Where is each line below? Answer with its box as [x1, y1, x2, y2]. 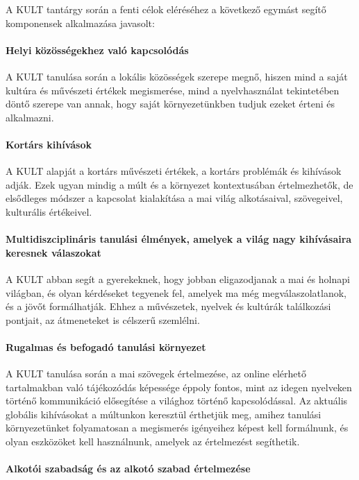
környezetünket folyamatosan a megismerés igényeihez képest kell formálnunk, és [6, 420, 349, 435]
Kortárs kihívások [6, 137, 92, 151]
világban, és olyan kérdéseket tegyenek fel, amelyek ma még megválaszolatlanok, [6, 285, 347, 300]
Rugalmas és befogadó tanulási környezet [6, 339, 206, 354]
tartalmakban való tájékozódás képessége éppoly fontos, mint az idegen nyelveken [6, 379, 352, 394]
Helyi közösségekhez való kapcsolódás [6, 42, 189, 57]
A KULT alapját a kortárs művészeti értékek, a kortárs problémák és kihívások [6, 164, 342, 178]
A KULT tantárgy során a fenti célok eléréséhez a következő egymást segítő [6, 2, 326, 16]
